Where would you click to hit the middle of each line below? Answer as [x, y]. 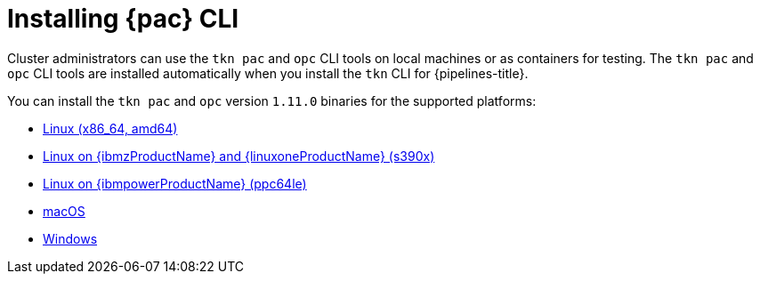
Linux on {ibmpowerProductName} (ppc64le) [175, 183]
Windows [70, 238]
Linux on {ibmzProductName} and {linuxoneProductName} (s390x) [239, 156]
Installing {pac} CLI [123, 19]
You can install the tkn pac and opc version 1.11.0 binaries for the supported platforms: [272, 100]
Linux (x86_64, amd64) [110, 128]
